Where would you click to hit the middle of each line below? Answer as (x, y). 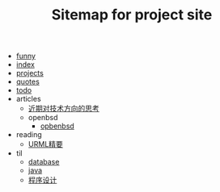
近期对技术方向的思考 (63, 109)
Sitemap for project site (132, 15)
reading (29, 135)
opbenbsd (57, 126)
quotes (28, 81)
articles (29, 99)
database (44, 162)
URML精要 (45, 144)
